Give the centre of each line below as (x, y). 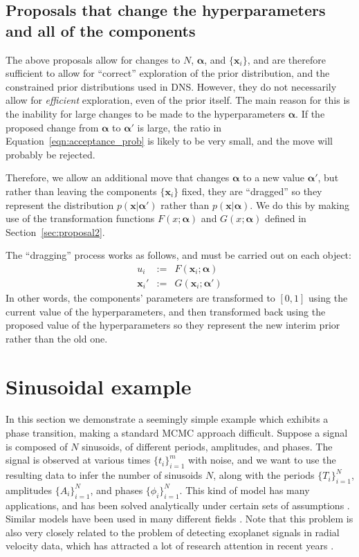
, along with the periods (264, 475)
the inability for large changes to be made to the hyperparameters (146, 113)
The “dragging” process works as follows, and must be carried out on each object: (178, 255)
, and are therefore (286, 59)
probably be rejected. (50, 154)
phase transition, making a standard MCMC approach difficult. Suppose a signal (177, 433)
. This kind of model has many (245, 490)
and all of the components (101, 30)
